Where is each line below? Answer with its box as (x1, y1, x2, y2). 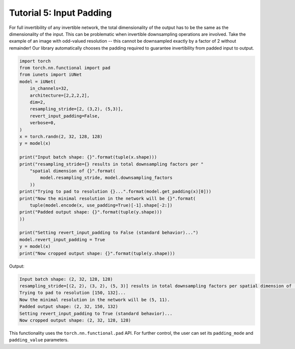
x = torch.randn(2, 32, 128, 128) (19, 134, 103, 139)
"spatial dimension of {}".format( (29, 168, 116, 174)
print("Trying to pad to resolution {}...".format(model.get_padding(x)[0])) (19, 189, 211, 194)
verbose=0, (29, 120, 56, 126)
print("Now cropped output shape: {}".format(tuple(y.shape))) (19, 250, 176, 256)
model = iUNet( (19, 79, 56, 84)
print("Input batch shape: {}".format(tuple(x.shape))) (19, 155, 157, 160)
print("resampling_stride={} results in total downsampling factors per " (19, 161, 204, 167)
